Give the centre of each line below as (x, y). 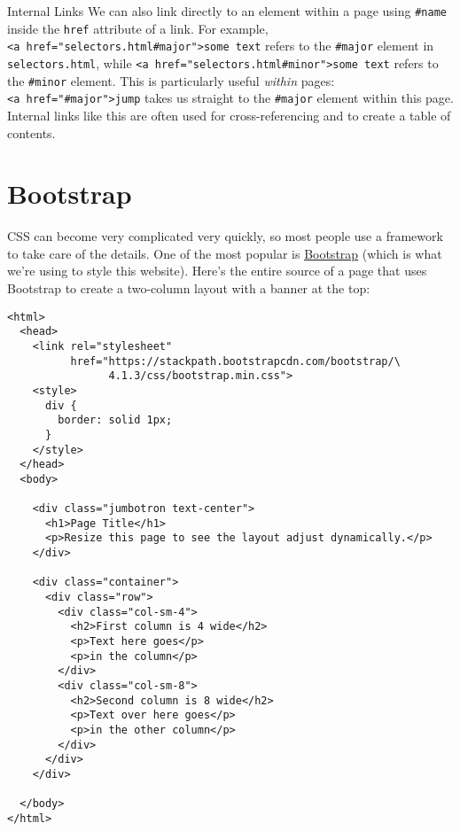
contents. (31, 132)
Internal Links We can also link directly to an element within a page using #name (227, 11)
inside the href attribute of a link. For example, (138, 28)
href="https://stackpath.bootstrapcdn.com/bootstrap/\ (235, 361)
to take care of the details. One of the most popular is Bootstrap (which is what (225, 253)
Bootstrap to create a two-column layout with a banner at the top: (189, 288)
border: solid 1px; (115, 420)
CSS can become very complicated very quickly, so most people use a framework (225, 236)
